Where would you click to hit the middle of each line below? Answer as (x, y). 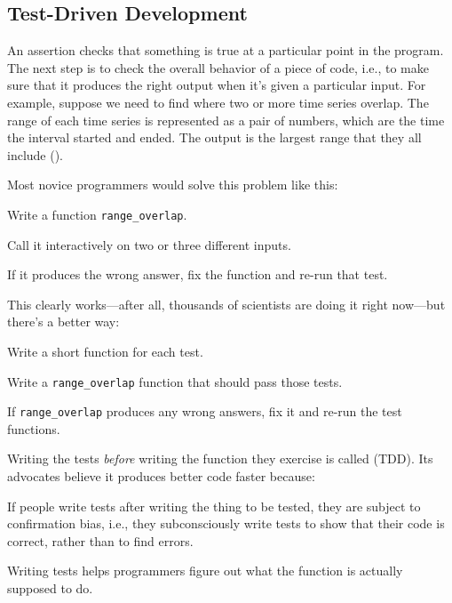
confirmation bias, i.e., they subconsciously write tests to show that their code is (226, 523)
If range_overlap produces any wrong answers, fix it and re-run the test (205, 411)
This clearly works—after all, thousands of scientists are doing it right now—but (226, 304)
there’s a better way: (63, 322)
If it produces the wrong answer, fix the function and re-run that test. (198, 274)
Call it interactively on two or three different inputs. (149, 244)
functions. (34, 428)
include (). (36, 154)
